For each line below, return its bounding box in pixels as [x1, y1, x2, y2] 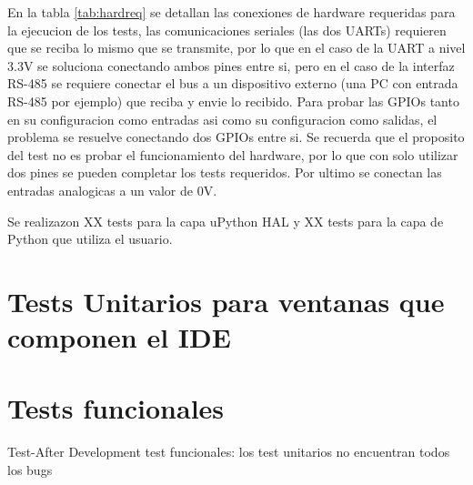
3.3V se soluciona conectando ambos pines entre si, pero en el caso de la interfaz [7, 56, 455, 75]
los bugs [7, 460, 53, 479]
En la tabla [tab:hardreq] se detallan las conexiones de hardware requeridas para [7, 3, 456, 21]
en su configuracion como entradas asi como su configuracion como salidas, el [7, 109, 438, 128]
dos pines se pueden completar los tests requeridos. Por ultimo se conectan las [7, 163, 442, 182]
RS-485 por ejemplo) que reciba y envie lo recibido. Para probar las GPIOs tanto [7, 91, 459, 110]
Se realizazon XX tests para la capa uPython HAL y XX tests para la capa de [7, 211, 444, 230]
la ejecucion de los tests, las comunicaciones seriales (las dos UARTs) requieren [7, 20, 447, 39]
